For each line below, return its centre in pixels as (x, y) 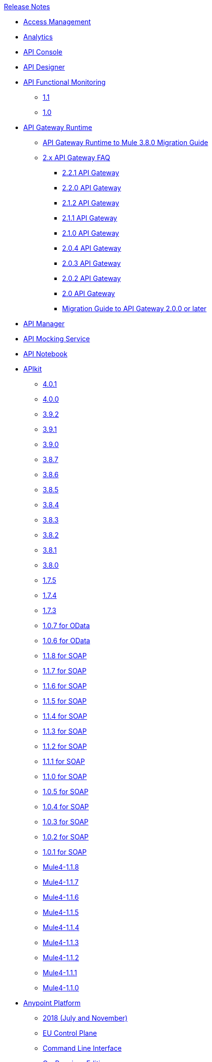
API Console (43, 52)
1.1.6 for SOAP (65, 686)
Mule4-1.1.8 (61, 867)
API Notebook (45, 354)
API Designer (44, 67)
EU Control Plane (70, 1033)
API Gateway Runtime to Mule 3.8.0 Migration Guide (125, 142)
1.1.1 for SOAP (64, 761)
